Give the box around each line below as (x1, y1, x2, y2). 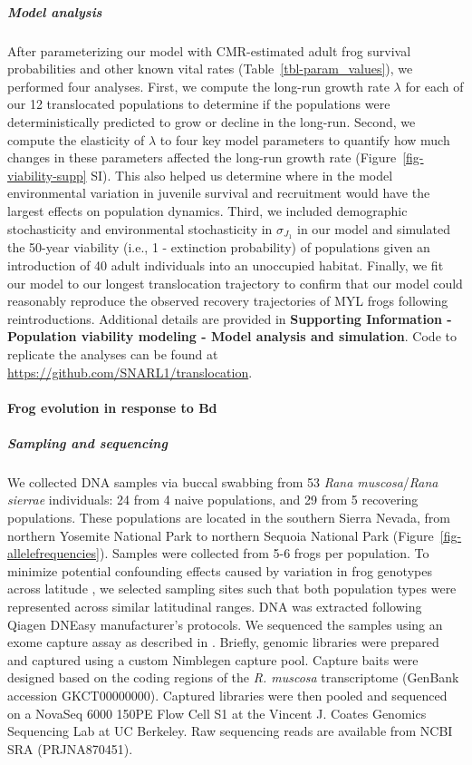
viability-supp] (7, 165, 87, 184)
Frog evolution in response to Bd (7, 397, 217, 417)
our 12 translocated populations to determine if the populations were (7, 94, 390, 113)
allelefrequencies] (7, 544, 101, 563)
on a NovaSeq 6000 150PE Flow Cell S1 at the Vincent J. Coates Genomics (7, 703, 427, 722)
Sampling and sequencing (7, 433, 168, 452)
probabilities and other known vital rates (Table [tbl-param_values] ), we (7, 59, 413, 78)
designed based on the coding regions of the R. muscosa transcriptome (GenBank (7, 668, 459, 687)
